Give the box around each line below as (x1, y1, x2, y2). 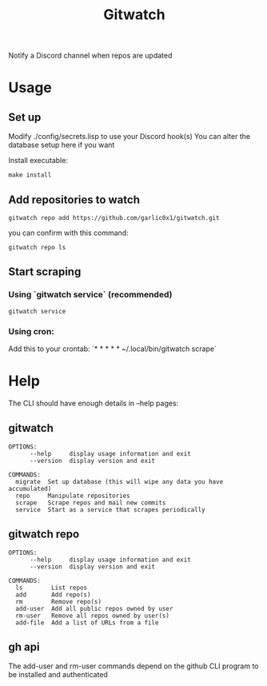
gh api (8, 640, 40, 653)
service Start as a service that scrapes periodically (15, 505, 205, 513)
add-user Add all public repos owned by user (15, 604, 173, 612)
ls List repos (15, 584, 88, 592)
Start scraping (8, 265, 82, 279)
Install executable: (8, 156, 68, 166)
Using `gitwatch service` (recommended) (8, 289, 173, 301)
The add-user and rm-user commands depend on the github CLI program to (8, 661, 259, 671)
